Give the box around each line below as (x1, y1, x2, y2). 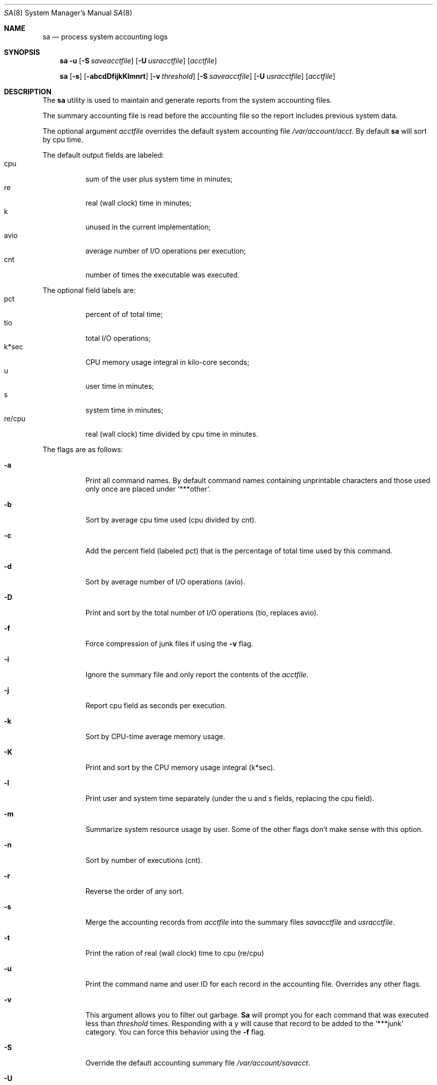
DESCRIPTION (4, 87, 52, 96)
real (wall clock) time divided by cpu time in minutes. (85, 430, 258, 438)
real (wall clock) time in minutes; (85, 199, 192, 207)
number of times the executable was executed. (85, 271, 239, 279)
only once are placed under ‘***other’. (85, 485, 211, 493)
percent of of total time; (85, 310, 163, 318)
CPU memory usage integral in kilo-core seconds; (85, 358, 249, 366)
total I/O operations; (85, 334, 151, 342)
